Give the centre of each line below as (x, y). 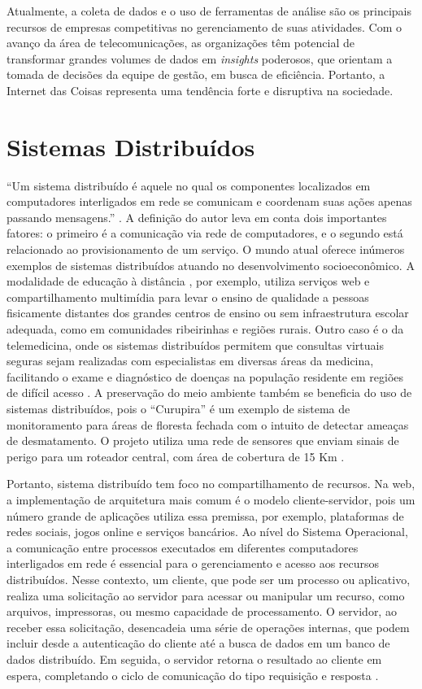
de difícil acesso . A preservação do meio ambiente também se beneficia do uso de (209, 392)
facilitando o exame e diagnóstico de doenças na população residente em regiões (205, 376)
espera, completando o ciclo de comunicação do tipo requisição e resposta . (193, 675)
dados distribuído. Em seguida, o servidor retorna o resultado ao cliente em (194, 658)
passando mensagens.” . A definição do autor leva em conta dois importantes (197, 217)
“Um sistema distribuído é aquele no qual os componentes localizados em (189, 185)
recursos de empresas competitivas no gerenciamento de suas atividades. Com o (204, 26)
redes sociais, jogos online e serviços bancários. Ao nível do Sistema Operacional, (207, 532)
